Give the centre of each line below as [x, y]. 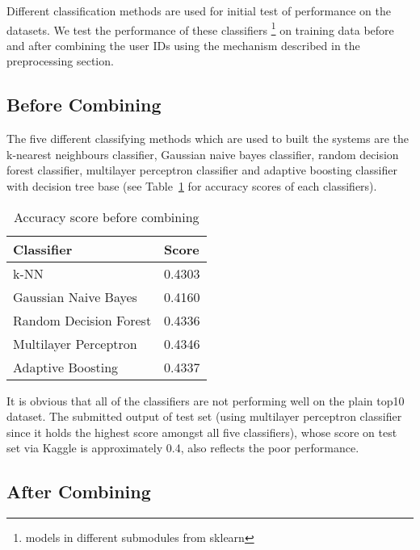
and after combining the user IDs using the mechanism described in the [183, 45]
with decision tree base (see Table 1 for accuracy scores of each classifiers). [192, 186]
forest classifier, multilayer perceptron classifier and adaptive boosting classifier [202, 170]
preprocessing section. [60, 61]
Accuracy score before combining [107, 216]
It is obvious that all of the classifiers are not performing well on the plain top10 [206, 400]
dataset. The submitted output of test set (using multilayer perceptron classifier [204, 416]
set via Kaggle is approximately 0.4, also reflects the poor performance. [183, 448]
